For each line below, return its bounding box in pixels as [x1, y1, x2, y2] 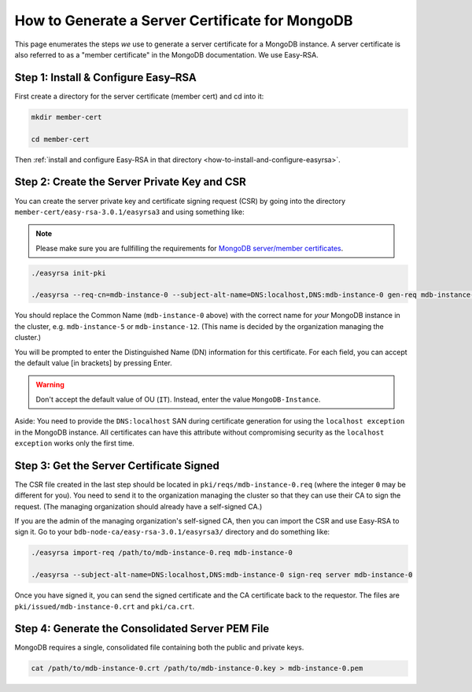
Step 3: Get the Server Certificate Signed [14, 459, 219, 472]
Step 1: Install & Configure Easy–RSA [14, 71, 197, 84]
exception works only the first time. [14, 438, 135, 448]
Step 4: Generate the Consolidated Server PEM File [14, 622, 270, 635]
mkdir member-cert [31, 113, 102, 121]
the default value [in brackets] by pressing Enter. [14, 358, 172, 368]
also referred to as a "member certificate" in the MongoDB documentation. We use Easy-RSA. [14, 50, 319, 59]
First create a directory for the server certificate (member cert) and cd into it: [14, 91, 264, 101]
